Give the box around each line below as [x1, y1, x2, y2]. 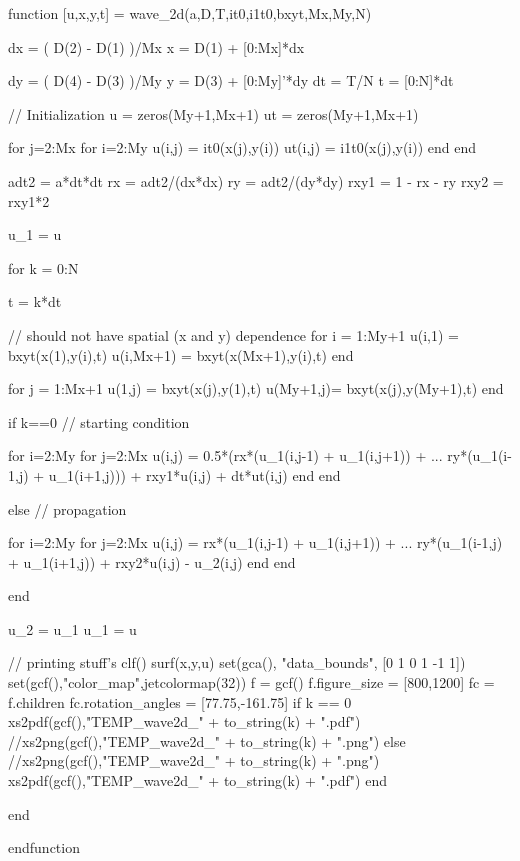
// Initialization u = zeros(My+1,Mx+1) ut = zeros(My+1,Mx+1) [8, 103, 419, 124]
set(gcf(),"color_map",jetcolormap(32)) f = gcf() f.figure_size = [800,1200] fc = [8, 672, 495, 693]
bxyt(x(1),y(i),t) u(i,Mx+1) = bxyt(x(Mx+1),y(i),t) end [8, 344, 354, 365]
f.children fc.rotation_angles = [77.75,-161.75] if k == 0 [8, 691, 352, 712]
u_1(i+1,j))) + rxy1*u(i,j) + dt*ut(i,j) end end [48, 464, 341, 485]
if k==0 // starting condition [8, 411, 190, 432]
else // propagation [8, 498, 127, 519]
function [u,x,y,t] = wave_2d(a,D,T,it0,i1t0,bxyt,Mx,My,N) [8, 3, 372, 23]
